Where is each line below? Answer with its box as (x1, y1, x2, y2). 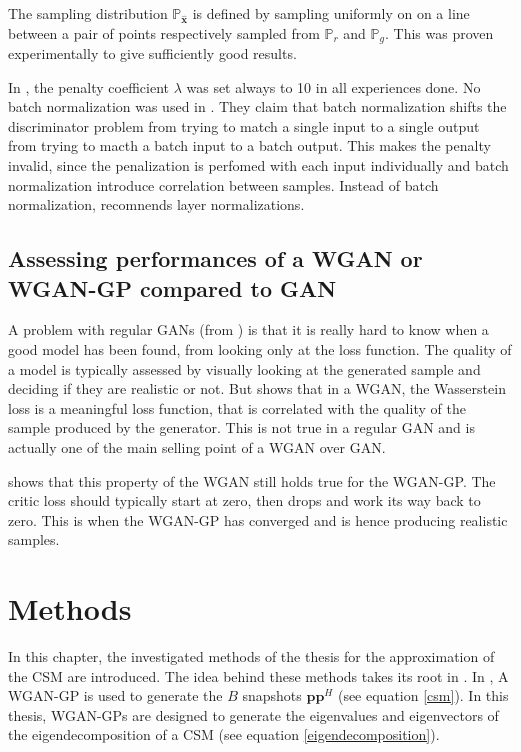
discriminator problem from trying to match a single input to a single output (8, 115, 480, 136)
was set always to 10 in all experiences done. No (186, 76, 481, 97)
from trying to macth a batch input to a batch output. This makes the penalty (8, 135, 491, 156)
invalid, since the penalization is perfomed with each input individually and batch (8, 155, 509, 176)
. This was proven (384, 22, 494, 43)
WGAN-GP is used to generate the (8, 685, 223, 706)
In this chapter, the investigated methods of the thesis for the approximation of (8, 646, 495, 667)
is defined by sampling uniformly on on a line (192, 3, 470, 23)
